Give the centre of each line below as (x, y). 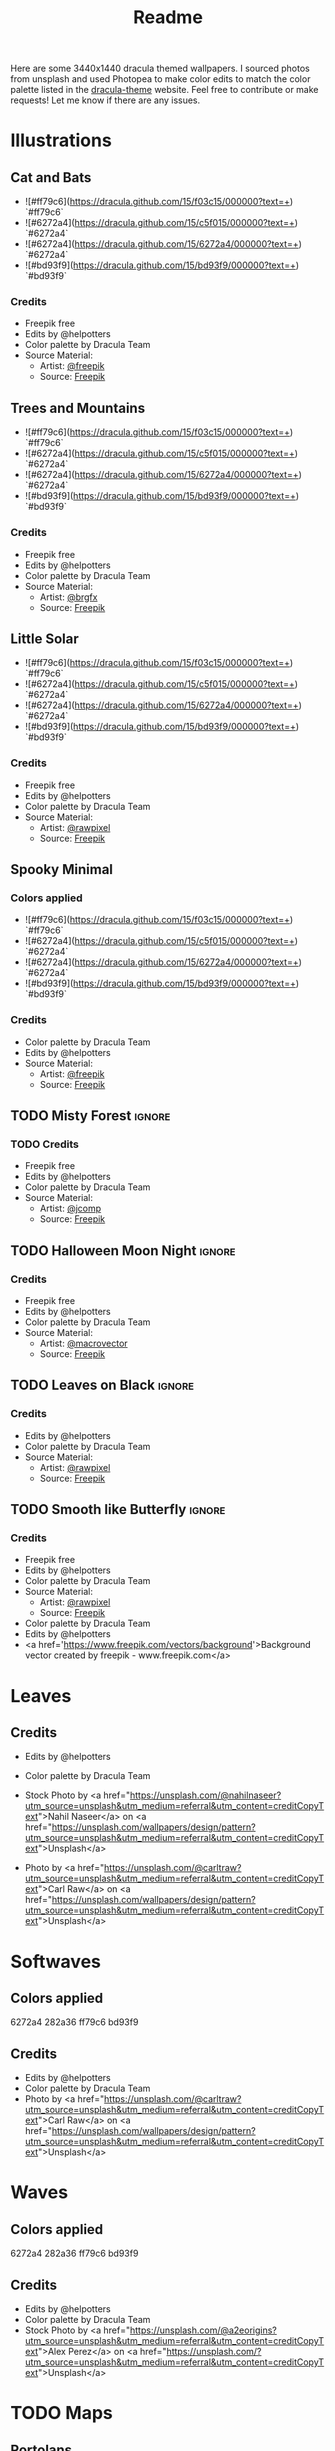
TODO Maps (61, 2413)
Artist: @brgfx (68, 597)
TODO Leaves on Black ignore (102, 1385)
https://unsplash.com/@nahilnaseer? (205, 1795)
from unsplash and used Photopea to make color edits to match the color (160, 79)
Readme (168, 17)
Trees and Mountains (78, 407)
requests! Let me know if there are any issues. (105, 100)
